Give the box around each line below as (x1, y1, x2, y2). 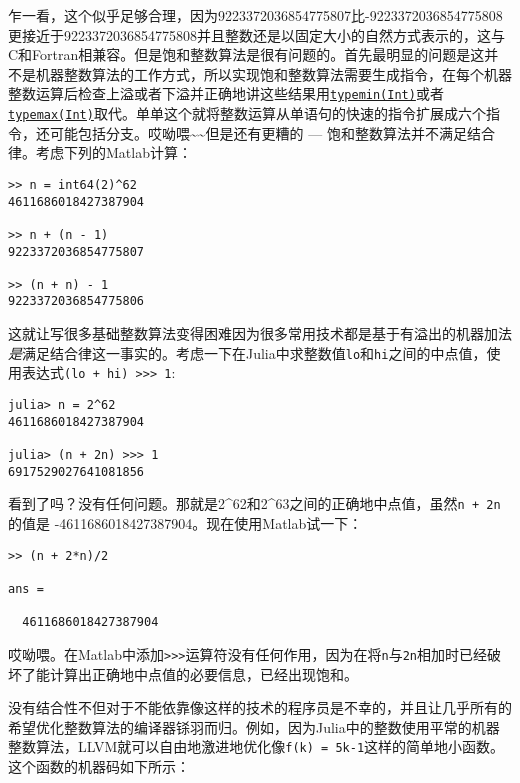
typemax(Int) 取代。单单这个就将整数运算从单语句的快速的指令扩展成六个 (8, 103, 486, 124)
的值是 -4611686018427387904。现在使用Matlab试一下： (8, 512, 363, 533)
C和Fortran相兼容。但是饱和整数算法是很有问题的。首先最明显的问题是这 (8, 44, 485, 65)
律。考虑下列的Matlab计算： (8, 142, 192, 163)
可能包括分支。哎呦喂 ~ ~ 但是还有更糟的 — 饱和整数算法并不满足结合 (49, 122, 495, 143)
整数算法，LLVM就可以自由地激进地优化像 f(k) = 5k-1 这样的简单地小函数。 (8, 736, 505, 757)
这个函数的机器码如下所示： (8, 755, 190, 776)
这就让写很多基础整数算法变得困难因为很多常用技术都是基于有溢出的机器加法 (8, 323, 512, 344)
